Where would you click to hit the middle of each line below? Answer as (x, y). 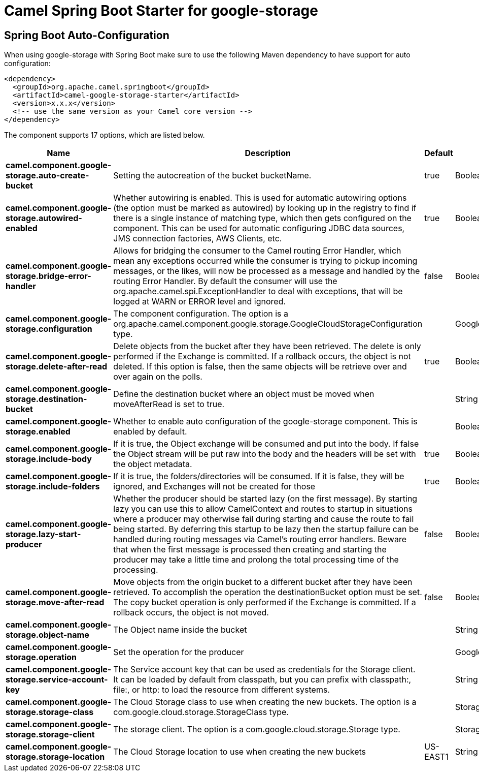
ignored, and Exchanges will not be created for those (214, 487)
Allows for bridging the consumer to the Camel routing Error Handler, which (257, 251)
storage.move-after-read (55, 602)
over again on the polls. (158, 377)
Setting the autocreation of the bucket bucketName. (212, 176)
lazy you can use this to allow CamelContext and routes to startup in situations (263, 509)
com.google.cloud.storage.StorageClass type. (201, 712)
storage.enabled (38, 432)
